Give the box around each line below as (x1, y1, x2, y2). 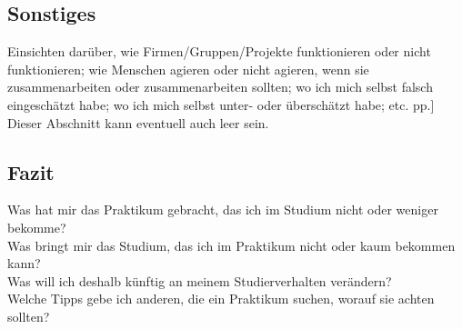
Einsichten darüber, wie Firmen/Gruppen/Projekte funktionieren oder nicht (7, 42, 431, 61)
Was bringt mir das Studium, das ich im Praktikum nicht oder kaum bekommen (7, 235, 456, 254)
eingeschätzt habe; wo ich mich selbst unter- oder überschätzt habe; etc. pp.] (7, 95, 435, 114)
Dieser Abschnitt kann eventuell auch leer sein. (7, 113, 269, 132)
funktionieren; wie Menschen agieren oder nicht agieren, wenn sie (7, 59, 369, 78)
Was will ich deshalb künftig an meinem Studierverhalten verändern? (7, 271, 392, 290)
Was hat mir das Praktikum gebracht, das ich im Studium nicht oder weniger (7, 200, 438, 219)
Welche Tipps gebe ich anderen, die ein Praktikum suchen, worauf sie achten (7, 289, 435, 308)
